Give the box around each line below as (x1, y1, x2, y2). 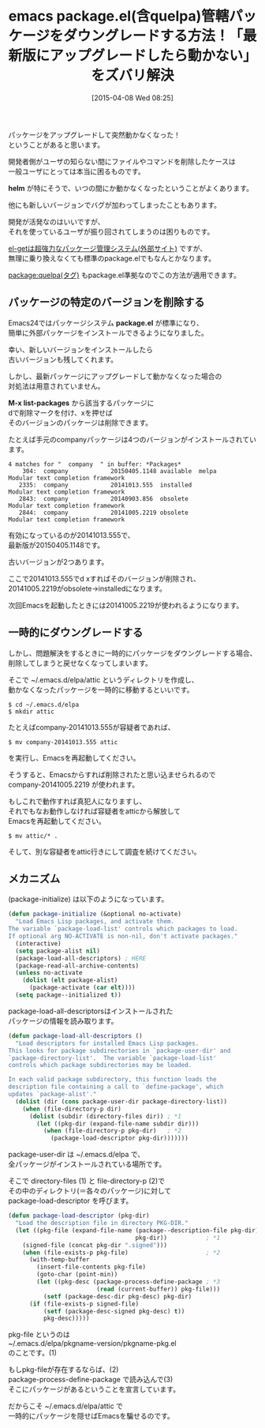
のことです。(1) (8, 1348, 58, 1358)
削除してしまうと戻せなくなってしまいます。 (8, 658, 152, 667)
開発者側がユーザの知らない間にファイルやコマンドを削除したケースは (8, 156, 237, 166)
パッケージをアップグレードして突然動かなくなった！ (8, 130, 181, 139)
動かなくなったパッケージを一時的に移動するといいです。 (8, 685, 194, 694)
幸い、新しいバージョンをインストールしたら (8, 344, 154, 354)
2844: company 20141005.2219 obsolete (18, 509, 189, 517)
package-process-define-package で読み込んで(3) (8, 1375, 174, 1385)
